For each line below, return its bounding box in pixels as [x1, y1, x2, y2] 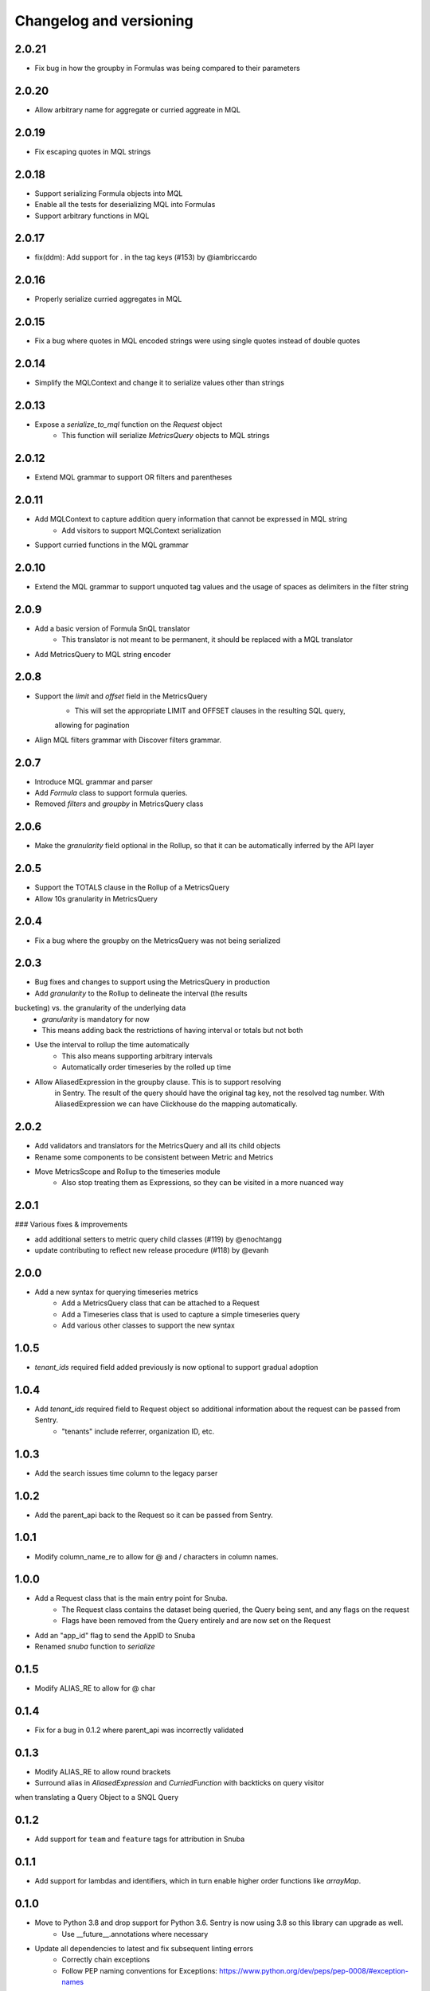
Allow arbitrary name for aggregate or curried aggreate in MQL [34, 104, 240, 115]
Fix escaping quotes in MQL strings [34, 147, 151, 156]
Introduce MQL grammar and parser [34, 776, 153, 786]
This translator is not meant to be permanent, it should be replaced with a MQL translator [61, 635, 354, 644]
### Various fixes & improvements [14, 1219, 128, 1230]
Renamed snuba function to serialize [34, 1641, 155, 1651]
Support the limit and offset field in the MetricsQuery [34, 691, 208, 701]
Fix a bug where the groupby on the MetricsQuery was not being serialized [34, 936, 280, 945]
